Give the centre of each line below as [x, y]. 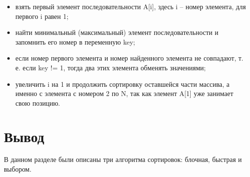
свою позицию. [38, 103]
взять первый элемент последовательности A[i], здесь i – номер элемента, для [131, 6]
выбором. [18, 169]
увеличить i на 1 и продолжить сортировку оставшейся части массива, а [122, 84]
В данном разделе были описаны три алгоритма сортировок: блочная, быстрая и [123, 159]
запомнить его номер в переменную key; [75, 41]
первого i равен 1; [42, 16]
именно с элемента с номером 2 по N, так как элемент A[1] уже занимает [124, 93]
